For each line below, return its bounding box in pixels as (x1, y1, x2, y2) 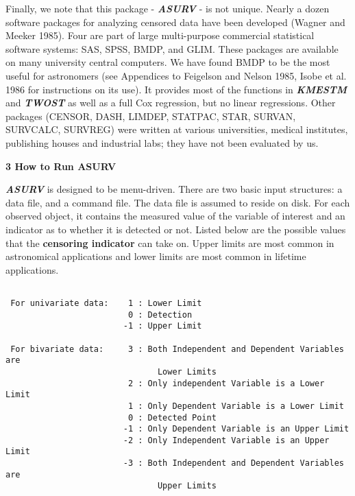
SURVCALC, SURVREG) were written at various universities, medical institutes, (5, 122, 348, 137)
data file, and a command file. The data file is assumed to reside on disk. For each (5, 195, 350, 209)
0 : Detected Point (127, 412, 217, 423)
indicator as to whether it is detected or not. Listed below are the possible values (5, 222, 346, 236)
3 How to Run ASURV (5, 158, 117, 173)
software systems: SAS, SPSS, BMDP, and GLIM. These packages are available (5, 41, 339, 56)
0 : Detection (127, 309, 193, 320)
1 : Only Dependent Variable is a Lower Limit (127, 401, 344, 411)
